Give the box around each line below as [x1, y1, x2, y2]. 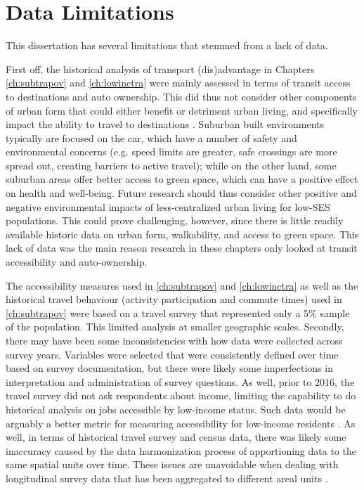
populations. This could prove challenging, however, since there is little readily [6, 213, 344, 228]
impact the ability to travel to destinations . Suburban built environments [6, 117, 325, 131]
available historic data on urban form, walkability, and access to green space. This [6, 226, 359, 241]
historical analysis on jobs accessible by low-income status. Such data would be [6, 401, 346, 416]
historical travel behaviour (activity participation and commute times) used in [6, 292, 342, 307]
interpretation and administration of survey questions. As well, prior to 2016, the [6, 374, 355, 389]
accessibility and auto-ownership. [6, 254, 148, 269]
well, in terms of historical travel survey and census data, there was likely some [6, 430, 346, 444]
